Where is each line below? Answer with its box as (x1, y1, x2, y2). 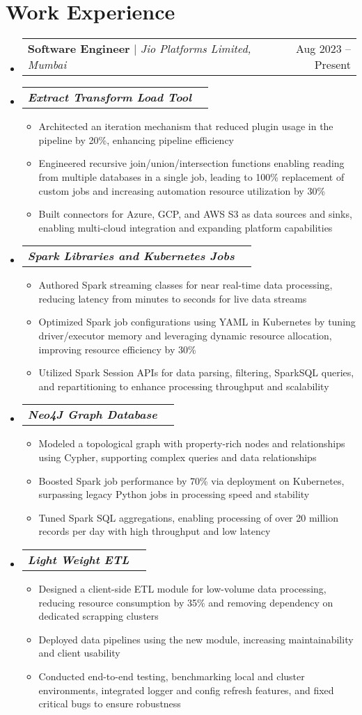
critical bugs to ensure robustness (38, 696, 181, 711)
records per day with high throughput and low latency (38, 524, 271, 538)
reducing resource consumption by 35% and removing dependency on (38, 595, 333, 609)
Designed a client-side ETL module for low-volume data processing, (38, 581, 326, 595)
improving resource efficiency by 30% (38, 342, 196, 356)
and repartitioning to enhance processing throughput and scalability (38, 378, 329, 393)
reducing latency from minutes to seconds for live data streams (38, 291, 307, 305)
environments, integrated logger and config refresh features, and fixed (38, 682, 334, 697)
